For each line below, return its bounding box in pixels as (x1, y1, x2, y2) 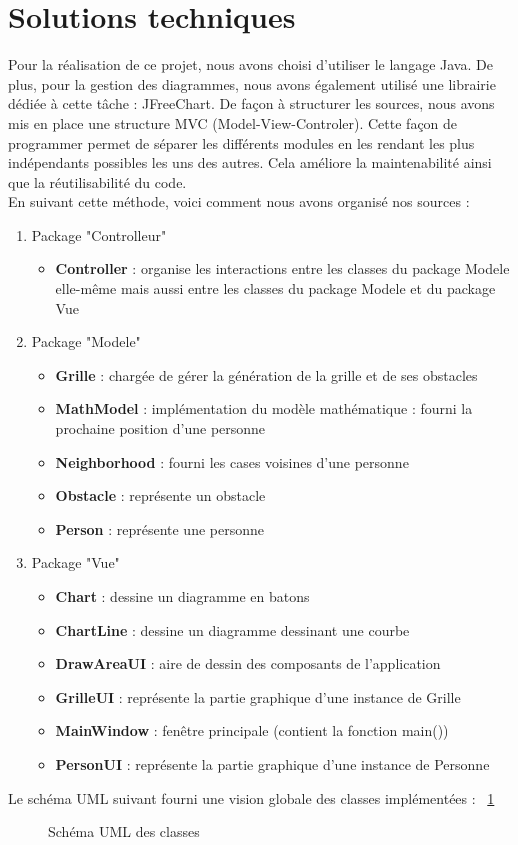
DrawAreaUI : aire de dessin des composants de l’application (55, 653, 441, 674)
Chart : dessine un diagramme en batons (55, 586, 310, 606)
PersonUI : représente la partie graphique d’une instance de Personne (55, 753, 490, 774)
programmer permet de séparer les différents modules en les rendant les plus (8, 132, 475, 153)
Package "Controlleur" (31, 224, 167, 245)
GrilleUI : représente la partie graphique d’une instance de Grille (55, 686, 461, 707)
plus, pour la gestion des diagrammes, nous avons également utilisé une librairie (8, 73, 496, 94)
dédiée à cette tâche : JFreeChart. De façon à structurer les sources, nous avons (8, 93, 495, 114)
